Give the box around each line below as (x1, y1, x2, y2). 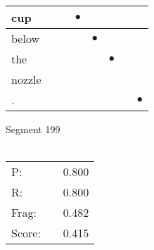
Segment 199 (6, 122, 60, 136)
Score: (11, 225, 41, 242)
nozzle (11, 71, 41, 87)
